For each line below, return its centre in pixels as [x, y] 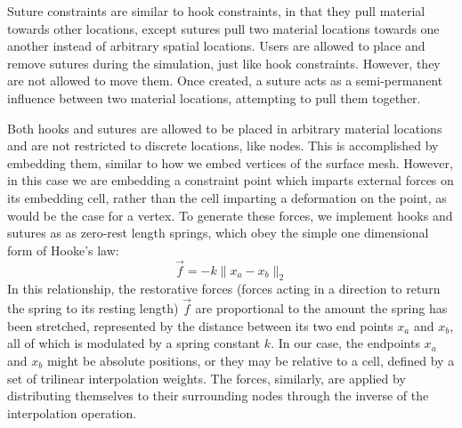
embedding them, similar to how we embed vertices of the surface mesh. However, [230, 162]
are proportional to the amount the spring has [321, 308]
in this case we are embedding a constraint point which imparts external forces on [231, 180]
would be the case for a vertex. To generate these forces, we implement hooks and [230, 215]
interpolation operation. [72, 412]
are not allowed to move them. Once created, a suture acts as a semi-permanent [225, 81]
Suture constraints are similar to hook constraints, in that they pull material [216, 11]
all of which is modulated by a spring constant [134, 343]
